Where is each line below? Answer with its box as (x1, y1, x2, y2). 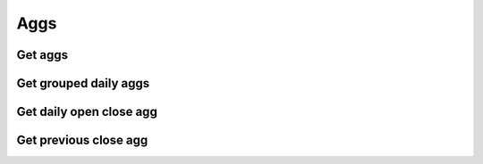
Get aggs (16, 47, 69, 62)
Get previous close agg (16, 133, 148, 148)
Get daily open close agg (16, 104, 158, 119)
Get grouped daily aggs (16, 76, 150, 91)
